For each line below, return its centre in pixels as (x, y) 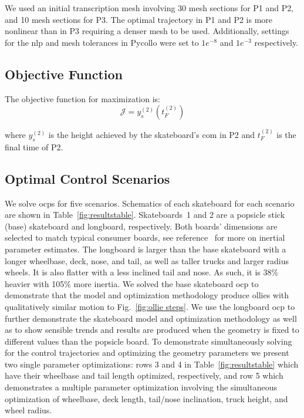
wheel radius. (28, 410)
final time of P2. (34, 146)
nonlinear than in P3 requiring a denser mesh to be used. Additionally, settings (147, 31)
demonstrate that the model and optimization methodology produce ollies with (147, 295)
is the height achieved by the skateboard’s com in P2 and (152, 134)
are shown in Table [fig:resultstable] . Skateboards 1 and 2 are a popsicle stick (145, 215)
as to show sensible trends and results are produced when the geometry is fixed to (152, 330)
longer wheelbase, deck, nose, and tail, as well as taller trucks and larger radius (147, 260)
